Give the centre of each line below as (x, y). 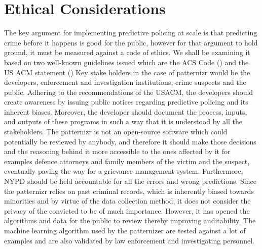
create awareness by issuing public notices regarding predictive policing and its (126, 102)
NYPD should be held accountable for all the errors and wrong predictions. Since (130, 181)
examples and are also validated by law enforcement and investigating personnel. (129, 240)
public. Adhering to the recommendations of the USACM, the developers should (129, 92)
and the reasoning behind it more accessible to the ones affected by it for (117, 151)
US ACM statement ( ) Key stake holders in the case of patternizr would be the (127, 72)
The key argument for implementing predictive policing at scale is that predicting (131, 33)
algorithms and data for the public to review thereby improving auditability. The (130, 220)
